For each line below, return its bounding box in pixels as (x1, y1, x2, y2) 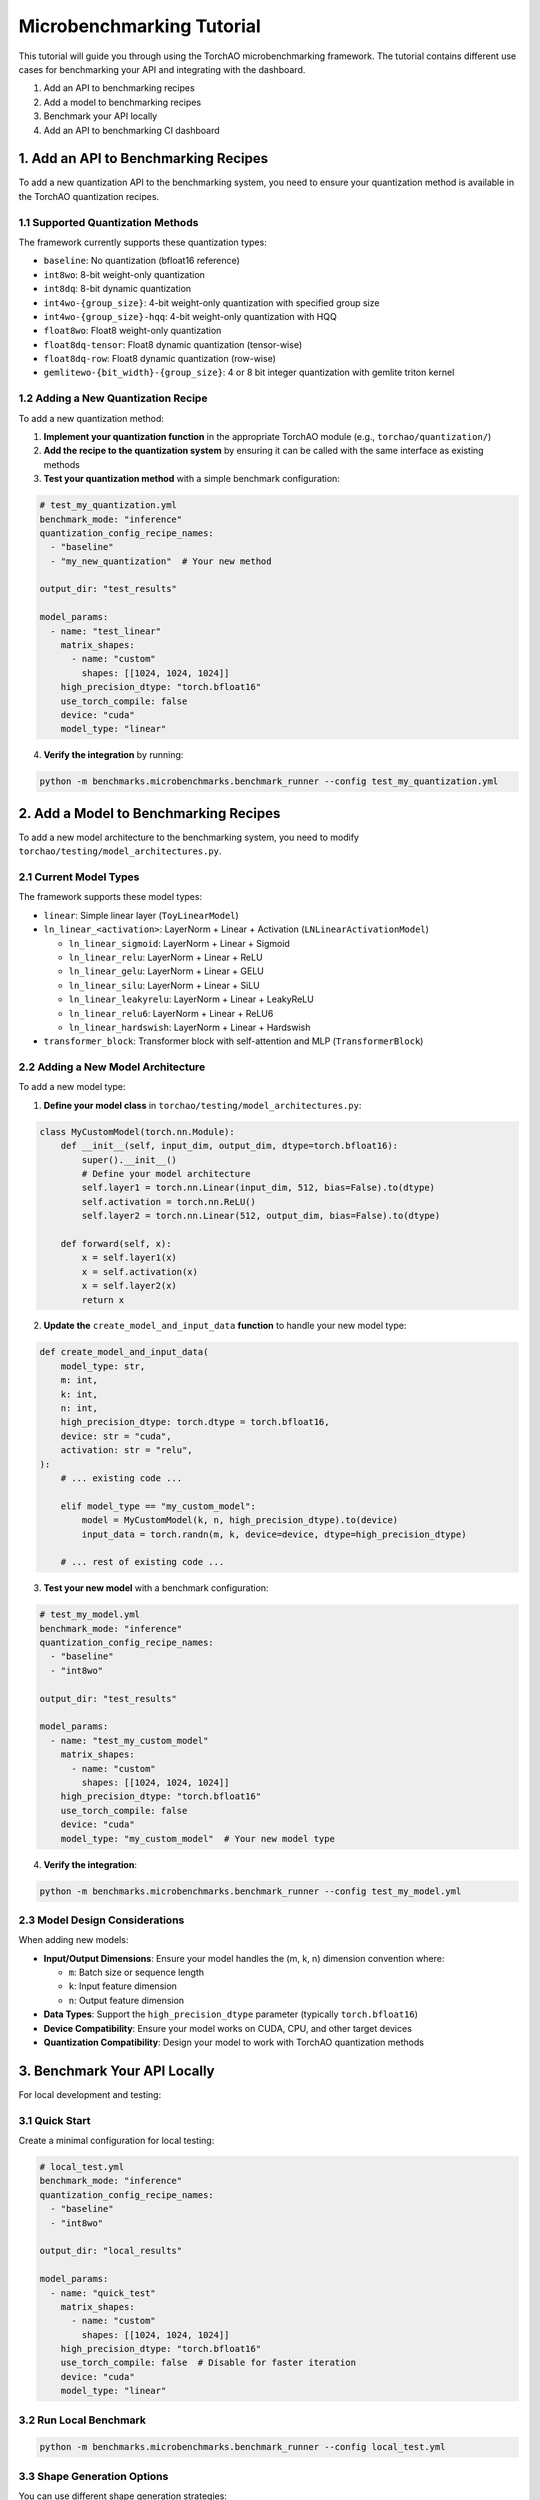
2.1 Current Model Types (18, 870, 140, 884)
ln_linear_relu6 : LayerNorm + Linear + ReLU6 (68, 1007, 274, 1019)
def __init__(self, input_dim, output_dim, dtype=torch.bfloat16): (60, 1140, 399, 1152)
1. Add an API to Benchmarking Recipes (18, 150, 269, 167)
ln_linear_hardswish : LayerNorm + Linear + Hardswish (68, 1021, 311, 1033)
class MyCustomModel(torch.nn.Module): (39, 1126, 235, 1137)
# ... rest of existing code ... (60, 1556, 225, 1568)
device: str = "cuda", (60, 1430, 172, 1442)
